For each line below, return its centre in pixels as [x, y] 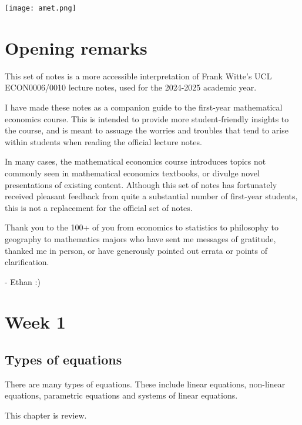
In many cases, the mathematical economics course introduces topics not [135, 161]
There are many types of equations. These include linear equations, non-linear [145, 384]
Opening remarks [76, 47]
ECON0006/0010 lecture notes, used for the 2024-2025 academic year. [131, 87]
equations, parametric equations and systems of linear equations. [121, 395]
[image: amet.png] [41, 8]
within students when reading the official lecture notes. [103, 141]
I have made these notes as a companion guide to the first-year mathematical [144, 107]
